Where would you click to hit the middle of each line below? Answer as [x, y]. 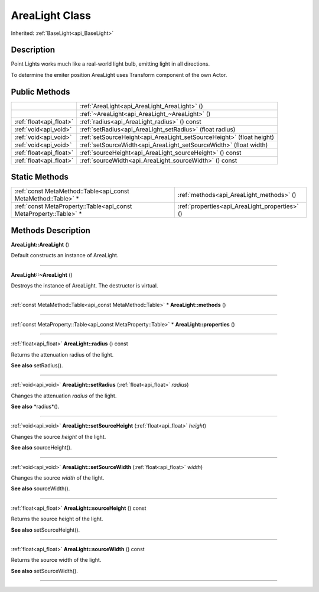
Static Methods [40, 177]
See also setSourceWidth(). [44, 571]
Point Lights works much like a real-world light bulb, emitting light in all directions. [110, 64]
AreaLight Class [51, 15]
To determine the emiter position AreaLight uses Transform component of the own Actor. [119, 75]
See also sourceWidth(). [40, 489]
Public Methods [40, 92]
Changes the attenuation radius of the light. [64, 396]
